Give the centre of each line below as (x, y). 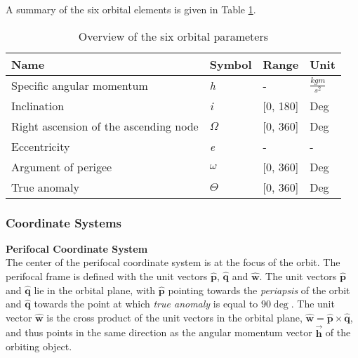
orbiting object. (39, 346)
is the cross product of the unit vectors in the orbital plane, (174, 317)
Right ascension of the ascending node (105, 126)
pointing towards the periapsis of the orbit (259, 290)
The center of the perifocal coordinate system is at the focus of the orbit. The (173, 262)
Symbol (231, 64)
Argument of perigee (62, 166)
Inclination (38, 105)
